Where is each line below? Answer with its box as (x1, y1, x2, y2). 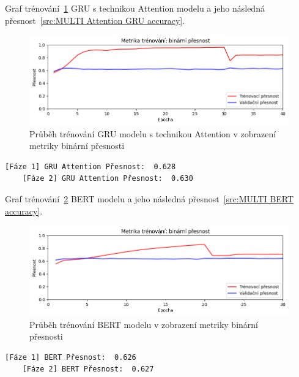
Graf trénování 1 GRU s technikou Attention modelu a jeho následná (5, 2, 265, 14)
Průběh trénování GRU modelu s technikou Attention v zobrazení (29, 127, 276, 140)
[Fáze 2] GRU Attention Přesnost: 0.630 (22, 174, 193, 183)
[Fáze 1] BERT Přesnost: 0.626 (5, 352, 136, 362)
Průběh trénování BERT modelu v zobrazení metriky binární (29, 318, 258, 330)
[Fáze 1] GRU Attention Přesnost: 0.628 (5, 162, 176, 171)
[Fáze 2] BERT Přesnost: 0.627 (22, 365, 154, 374)
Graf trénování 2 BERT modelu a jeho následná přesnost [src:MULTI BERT (5, 192, 294, 205)
